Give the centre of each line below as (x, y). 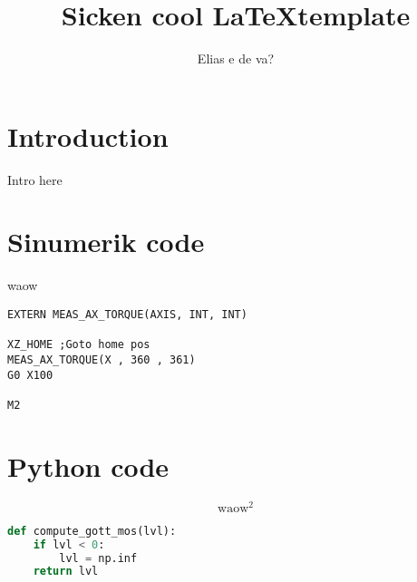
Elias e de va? (236, 58)
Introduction (88, 136)
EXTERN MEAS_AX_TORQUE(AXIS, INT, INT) (127, 314)
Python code (88, 466)
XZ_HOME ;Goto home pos (79, 345)
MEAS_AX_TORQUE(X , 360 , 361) (102, 359)
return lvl (66, 572)
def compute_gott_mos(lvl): (92, 531)
